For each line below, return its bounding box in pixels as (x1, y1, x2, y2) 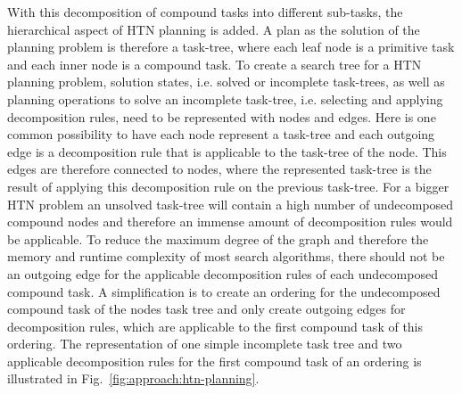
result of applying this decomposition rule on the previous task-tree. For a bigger (7, 176, 450, 195)
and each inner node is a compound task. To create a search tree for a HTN (7, 54, 422, 73)
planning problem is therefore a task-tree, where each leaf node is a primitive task (7, 37, 455, 56)
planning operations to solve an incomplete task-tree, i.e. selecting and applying (7, 89, 443, 108)
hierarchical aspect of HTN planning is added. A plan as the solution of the (7, 20, 420, 38)
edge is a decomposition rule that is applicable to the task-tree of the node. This (7, 142, 447, 160)
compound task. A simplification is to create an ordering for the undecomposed (7, 282, 441, 300)
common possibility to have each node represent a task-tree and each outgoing (7, 125, 435, 144)
